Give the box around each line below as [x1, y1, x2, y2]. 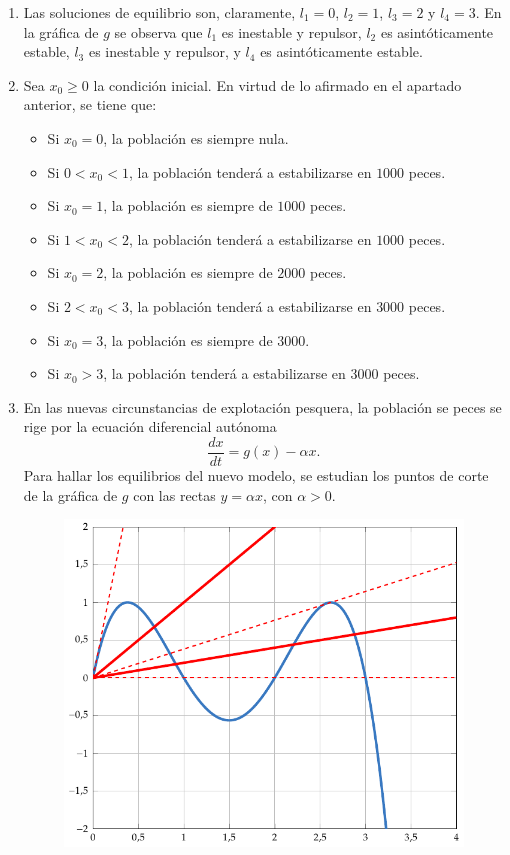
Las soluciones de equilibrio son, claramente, [23, 2, 296, 22]
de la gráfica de [23, 484, 118, 505]
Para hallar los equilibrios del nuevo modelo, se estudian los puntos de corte [23, 464, 489, 485]
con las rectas [133, 484, 216, 505]
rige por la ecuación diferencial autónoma [23, 416, 277, 437]
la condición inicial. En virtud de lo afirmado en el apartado [93, 74, 462, 95]
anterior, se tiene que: [23, 94, 157, 115]
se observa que [114, 21, 203, 42]
